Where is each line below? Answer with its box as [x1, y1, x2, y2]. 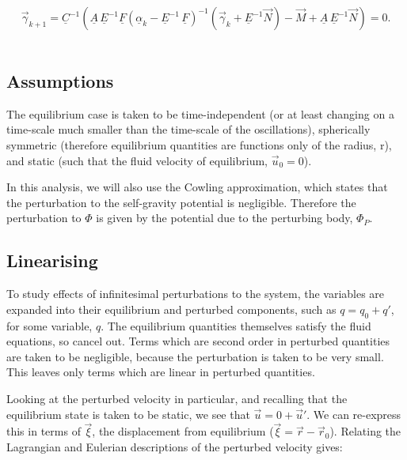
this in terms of [6, 423, 81, 439]
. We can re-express [306, 405, 401, 422]
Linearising [6, 248, 98, 273]
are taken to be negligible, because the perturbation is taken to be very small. [6, 348, 384, 364]
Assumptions [6, 68, 114, 92]
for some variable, [6, 317, 93, 334]
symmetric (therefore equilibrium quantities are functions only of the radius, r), [6, 136, 392, 153]
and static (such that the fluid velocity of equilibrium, [6, 152, 268, 168]
